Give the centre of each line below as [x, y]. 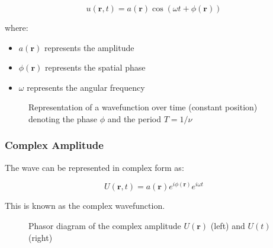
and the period [134, 118]
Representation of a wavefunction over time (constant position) [143, 107]
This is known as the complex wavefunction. [85, 206]
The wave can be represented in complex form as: [94, 167]
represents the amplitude [89, 47]
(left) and [228, 226]
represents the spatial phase [95, 67]
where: [17, 27]
